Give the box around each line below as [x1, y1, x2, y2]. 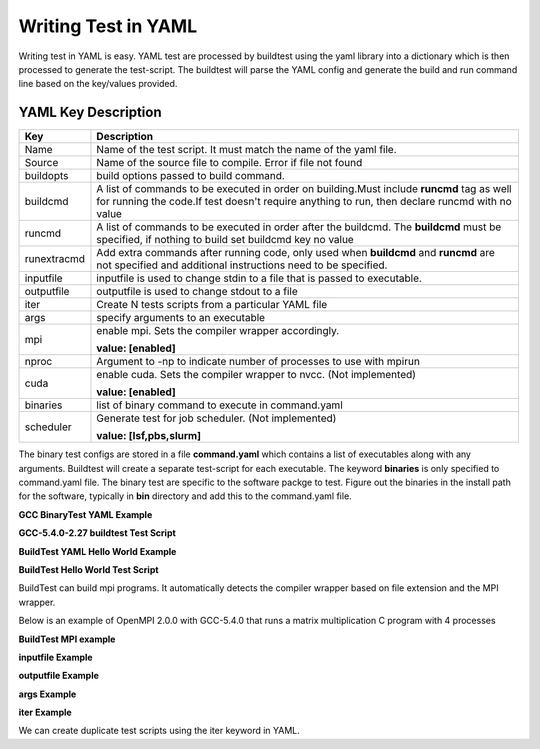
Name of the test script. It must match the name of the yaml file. [96, 143, 397, 157]
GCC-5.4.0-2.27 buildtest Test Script [18, 527, 177, 539]
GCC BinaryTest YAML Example [18, 508, 153, 520]
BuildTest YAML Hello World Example [18, 545, 177, 557]
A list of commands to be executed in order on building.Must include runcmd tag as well [96, 182, 512, 196]
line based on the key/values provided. [18, 78, 178, 90]
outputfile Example [18, 670, 100, 682]
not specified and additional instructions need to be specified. [96, 258, 388, 272]
